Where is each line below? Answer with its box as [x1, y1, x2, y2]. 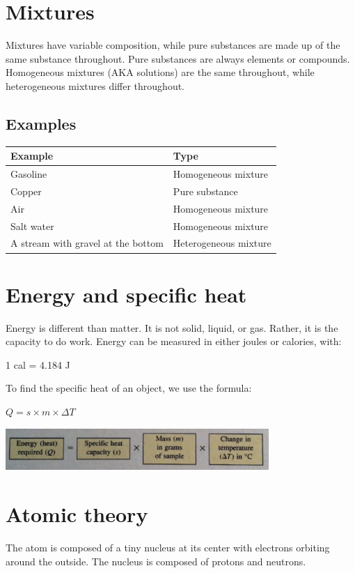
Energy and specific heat [6, 280, 247, 308]
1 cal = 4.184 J [6, 357, 70, 372]
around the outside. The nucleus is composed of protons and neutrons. [6, 553, 306, 568]
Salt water [10, 218, 54, 233]
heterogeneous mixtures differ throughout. [6, 78, 184, 93]
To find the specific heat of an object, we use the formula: [6, 381, 252, 395]
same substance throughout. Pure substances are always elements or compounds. [6, 51, 350, 66]
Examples [6, 112, 77, 134]
